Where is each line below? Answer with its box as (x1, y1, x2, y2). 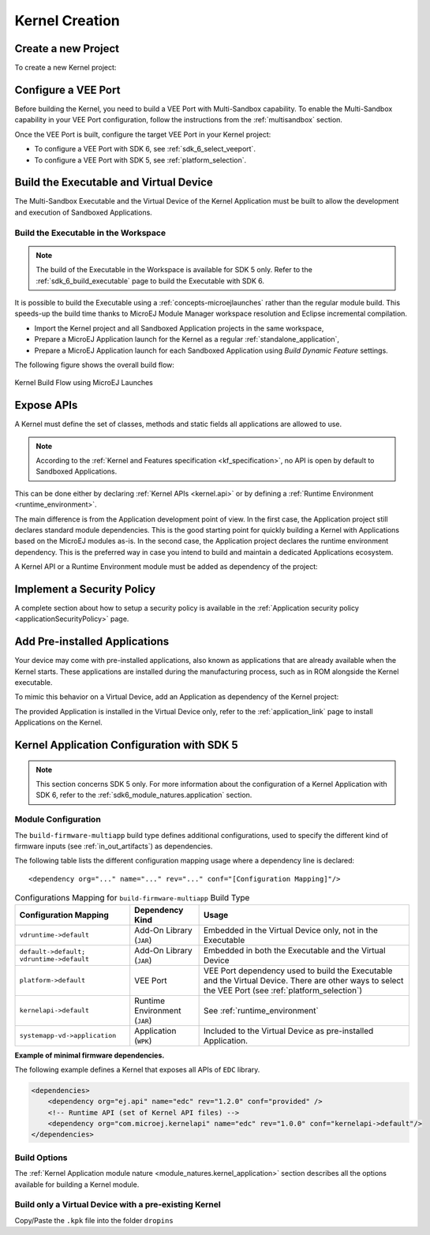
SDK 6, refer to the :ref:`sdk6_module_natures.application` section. (36, 790, 252, 800)
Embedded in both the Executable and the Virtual (203, 945, 386, 956)
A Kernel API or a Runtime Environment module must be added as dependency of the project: (14, 562, 319, 571)
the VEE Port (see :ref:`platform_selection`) (203, 985, 363, 996)
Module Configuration (14, 814, 102, 825)
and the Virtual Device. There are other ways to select (203, 975, 404, 986)
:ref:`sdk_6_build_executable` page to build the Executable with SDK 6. (36, 276, 264, 286)
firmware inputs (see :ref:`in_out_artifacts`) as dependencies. (14, 841, 213, 851)
